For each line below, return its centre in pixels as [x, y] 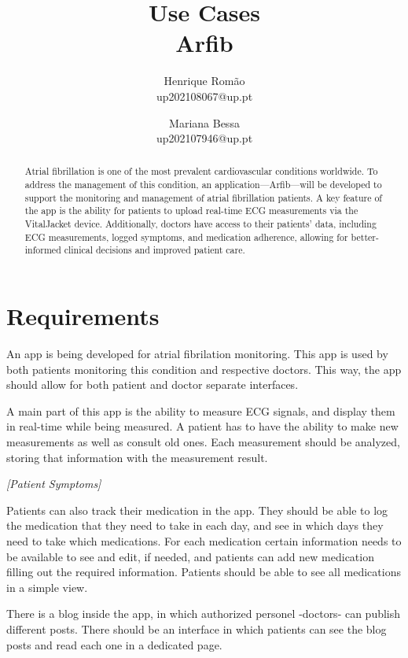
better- [365, 237]
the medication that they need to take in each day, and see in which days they [195, 525]
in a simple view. [47, 587]
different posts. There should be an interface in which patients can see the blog [197, 628]
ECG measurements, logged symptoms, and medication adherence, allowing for [186, 237]
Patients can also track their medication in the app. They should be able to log [197, 510]
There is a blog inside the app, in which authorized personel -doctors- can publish [204, 614]
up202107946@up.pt [204, 138]
